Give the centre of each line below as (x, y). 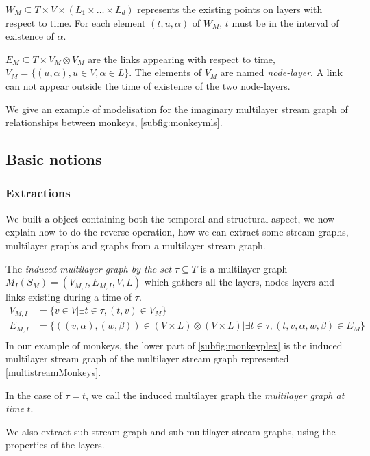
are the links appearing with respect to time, (182, 59)
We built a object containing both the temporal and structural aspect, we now (170, 218)
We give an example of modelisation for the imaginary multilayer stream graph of (177, 109)
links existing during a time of (69, 297)
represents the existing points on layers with (230, 9)
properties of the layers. (55, 445)
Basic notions (54, 159)
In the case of (34, 395)
